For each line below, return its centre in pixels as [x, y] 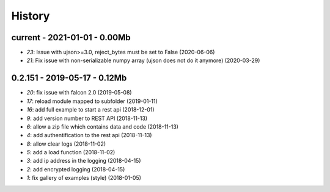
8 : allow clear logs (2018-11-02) [66, 144]
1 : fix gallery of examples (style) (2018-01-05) [84, 178]
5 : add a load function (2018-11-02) [71, 152]
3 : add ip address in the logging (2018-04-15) [84, 161]
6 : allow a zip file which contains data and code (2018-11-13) [102, 126]
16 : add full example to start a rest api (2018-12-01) [91, 110]
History [31, 16]
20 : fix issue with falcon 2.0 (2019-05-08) [79, 93]
